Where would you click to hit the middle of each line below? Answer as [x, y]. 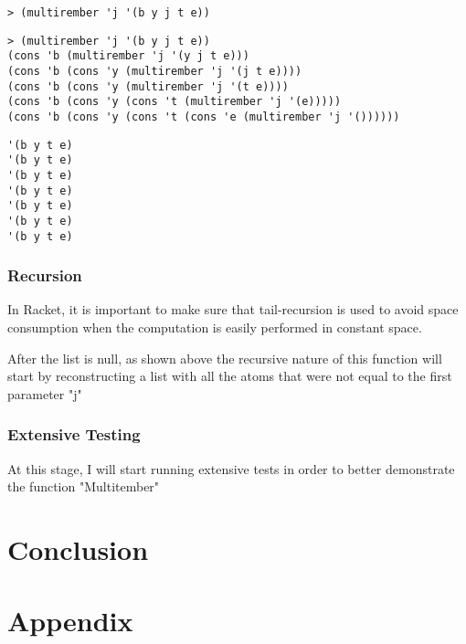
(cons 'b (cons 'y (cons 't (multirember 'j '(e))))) [175, 102]
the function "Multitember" [84, 486]
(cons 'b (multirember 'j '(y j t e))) [128, 56]
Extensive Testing [74, 434]
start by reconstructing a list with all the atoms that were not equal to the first [230, 376]
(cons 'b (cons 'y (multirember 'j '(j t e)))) [155, 71]
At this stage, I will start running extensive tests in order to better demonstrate [231, 468]
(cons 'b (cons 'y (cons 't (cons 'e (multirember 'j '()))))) [204, 116]
